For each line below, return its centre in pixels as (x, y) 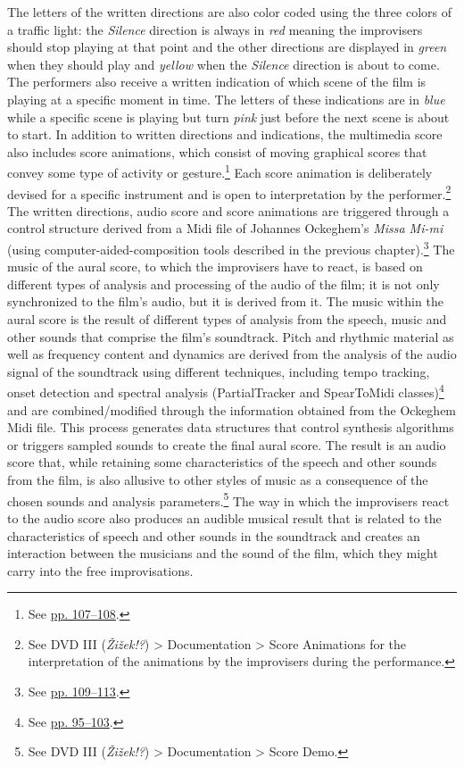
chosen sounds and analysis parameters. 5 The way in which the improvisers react (228, 499)
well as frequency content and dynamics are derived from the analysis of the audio (232, 354)
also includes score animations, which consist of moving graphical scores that (217, 151)
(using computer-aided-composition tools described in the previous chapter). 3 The (231, 248)
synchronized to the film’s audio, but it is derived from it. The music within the (225, 301)
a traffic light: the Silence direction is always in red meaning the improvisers (215, 29)
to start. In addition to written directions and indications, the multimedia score (225, 134)
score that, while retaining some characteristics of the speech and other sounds (222, 462)
